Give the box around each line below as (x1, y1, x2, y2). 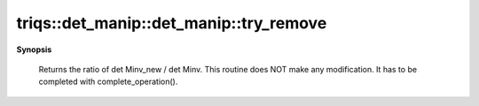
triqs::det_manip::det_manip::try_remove (16, 13, 327, 33)
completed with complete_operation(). (38, 76, 178, 87)
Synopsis (16, 44, 52, 55)
